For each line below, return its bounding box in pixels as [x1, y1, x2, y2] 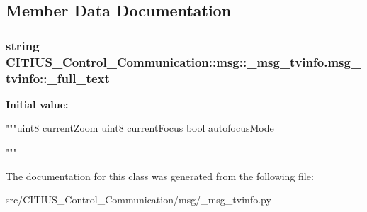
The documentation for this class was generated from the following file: [6, 168, 314, 183]
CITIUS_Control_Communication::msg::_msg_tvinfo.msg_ [6, 52, 361, 70]
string [6, 36, 40, 54]
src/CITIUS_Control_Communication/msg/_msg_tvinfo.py [6, 192, 271, 207]
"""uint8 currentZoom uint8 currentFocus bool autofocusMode [6, 121, 274, 135]
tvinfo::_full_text [6, 69, 110, 87]
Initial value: [6, 96, 69, 111]
